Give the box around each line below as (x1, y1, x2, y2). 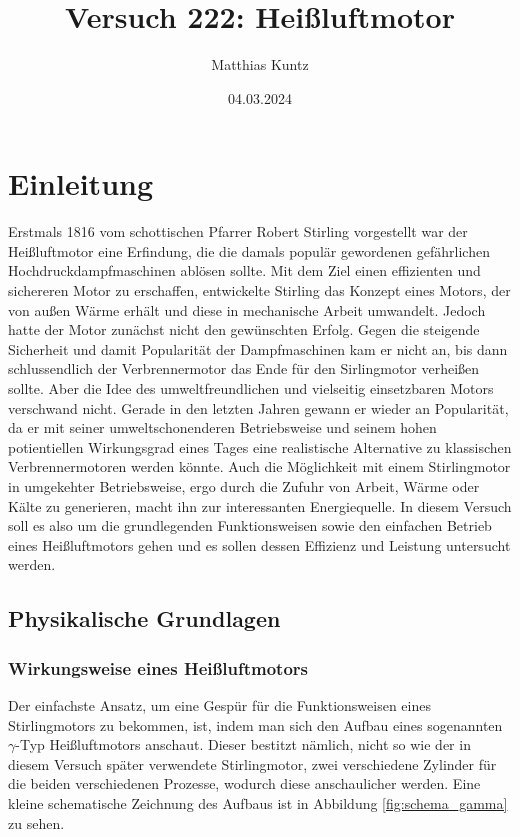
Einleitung (8, 163, 154, 204)
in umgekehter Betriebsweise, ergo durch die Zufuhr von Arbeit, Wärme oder (8, 475, 480, 496)
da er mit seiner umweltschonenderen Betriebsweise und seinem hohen (8, 417, 437, 438)
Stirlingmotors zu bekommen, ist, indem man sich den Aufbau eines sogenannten (8, 714, 503, 735)
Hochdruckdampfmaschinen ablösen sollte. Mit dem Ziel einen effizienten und (8, 260, 481, 281)
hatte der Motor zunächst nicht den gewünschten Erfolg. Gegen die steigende (8, 319, 480, 340)
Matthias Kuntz (211, 54, 309, 75)
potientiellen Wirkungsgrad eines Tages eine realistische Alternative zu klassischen (8, 436, 512, 457)
